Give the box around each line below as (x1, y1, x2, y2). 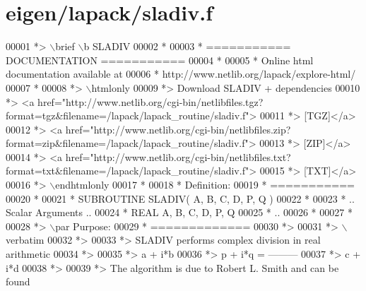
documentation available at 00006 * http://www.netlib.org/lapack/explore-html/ (6, 66, 356, 81)
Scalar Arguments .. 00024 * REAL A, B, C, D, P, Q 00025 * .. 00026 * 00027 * (6, 205, 353, 220)
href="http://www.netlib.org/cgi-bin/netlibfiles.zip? (65, 121, 291, 136)
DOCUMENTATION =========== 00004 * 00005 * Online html (6, 52, 314, 67)
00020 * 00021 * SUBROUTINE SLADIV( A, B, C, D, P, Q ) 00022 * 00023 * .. (6, 191, 355, 206)
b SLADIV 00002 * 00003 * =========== (83, 39, 291, 54)
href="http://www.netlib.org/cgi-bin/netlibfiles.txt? (65, 149, 291, 164)
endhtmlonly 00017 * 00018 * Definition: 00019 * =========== (55, 177, 355, 192)
